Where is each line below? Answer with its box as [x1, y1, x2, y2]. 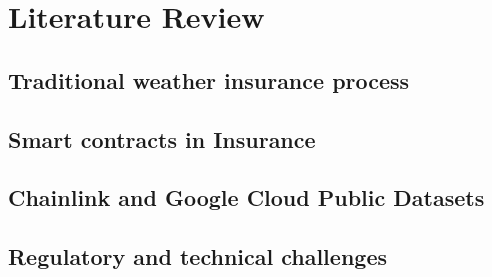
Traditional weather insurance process [8, 64, 410, 95]
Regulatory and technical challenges [8, 241, 387, 272]
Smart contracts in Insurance [8, 123, 316, 154]
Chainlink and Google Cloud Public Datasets [8, 182, 485, 213]
